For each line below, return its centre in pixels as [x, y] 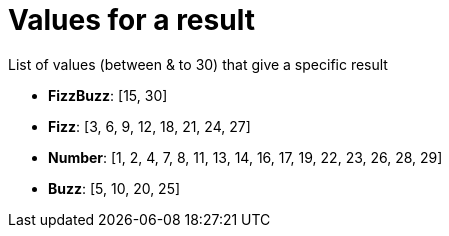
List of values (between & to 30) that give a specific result [198, 64]
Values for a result [131, 20]
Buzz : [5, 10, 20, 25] [114, 188]
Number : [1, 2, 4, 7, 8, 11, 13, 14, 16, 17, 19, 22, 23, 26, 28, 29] [245, 157]
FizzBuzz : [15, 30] [108, 95]
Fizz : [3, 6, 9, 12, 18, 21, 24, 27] [149, 126]
